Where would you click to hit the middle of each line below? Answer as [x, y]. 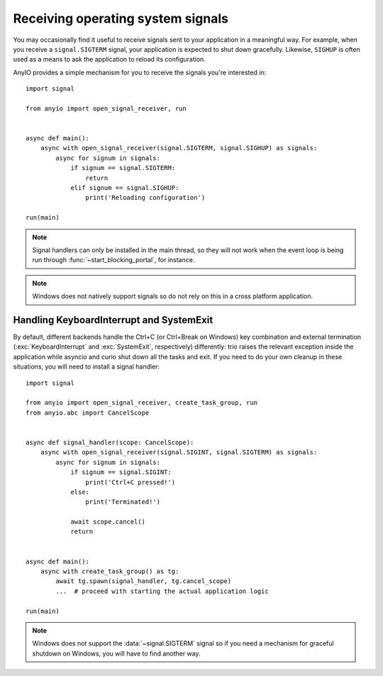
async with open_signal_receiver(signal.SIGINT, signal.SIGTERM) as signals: [179, 452]
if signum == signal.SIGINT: [121, 472]
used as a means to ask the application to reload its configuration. [109, 60]
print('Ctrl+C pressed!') [131, 482]
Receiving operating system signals [121, 18]
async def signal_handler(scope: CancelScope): [110, 442]
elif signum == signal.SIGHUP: [125, 188]
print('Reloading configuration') [145, 198]
